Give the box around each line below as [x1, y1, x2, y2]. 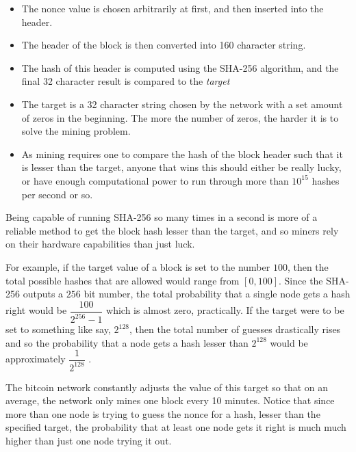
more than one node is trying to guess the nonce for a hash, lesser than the [5, 406, 320, 421]
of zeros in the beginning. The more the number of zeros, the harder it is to [21, 110, 339, 124]
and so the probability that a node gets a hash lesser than [5, 335, 249, 349]
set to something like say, [5, 322, 111, 336]
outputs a [23, 287, 64, 301]
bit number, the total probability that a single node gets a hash [84, 287, 351, 301]
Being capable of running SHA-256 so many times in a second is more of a [5, 210, 318, 224]
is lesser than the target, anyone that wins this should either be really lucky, [21, 160, 342, 174]
